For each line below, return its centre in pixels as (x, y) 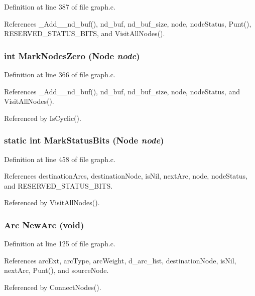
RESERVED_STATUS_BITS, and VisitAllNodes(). (85, 33)
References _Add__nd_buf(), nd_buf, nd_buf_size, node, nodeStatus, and (122, 91)
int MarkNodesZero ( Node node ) (72, 55)
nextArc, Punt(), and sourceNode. (56, 270)
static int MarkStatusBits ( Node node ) (84, 140)
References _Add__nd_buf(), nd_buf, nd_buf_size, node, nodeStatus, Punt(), (128, 23)
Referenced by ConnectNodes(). (53, 287)
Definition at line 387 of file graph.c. (60, 7)
